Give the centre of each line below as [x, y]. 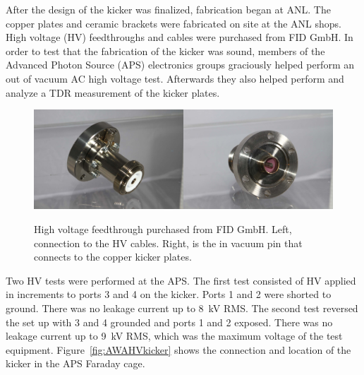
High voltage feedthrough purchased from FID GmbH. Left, [163, 228]
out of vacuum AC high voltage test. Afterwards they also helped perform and [175, 78]
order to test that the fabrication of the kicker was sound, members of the [165, 50]
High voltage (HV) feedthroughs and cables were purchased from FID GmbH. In [180, 37]
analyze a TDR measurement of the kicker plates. [113, 92]
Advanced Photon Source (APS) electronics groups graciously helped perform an [180, 65]
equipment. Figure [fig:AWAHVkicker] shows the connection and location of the [178, 349]
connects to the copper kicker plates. [113, 257]
